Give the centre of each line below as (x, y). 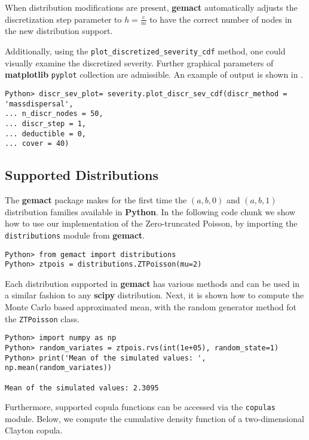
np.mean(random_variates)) (58, 368)
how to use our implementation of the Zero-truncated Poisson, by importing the (151, 223)
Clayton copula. (34, 430)
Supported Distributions (82, 175)
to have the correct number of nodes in (221, 19)
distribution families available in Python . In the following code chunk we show (150, 211)
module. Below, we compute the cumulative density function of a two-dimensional (154, 418)
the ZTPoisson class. (42, 318)
